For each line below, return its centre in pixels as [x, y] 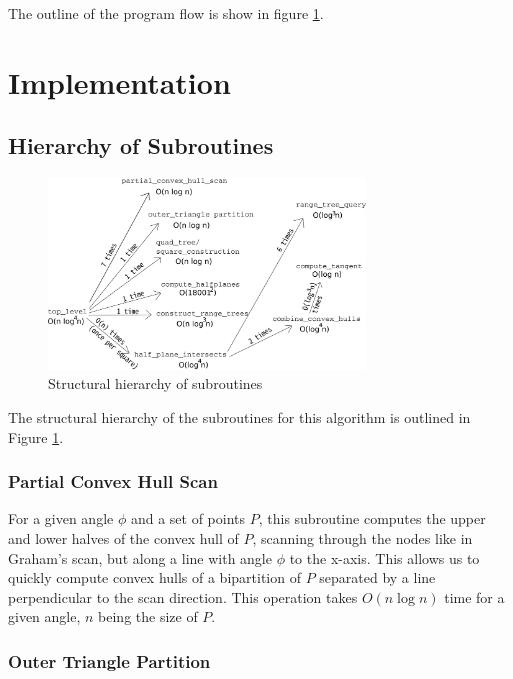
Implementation [119, 81]
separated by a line [377, 577]
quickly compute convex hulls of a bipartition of [154, 577]
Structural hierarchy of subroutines [155, 383]
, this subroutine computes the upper [372, 518]
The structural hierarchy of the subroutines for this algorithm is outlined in [239, 416]
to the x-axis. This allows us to [384, 557]
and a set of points [188, 518]
